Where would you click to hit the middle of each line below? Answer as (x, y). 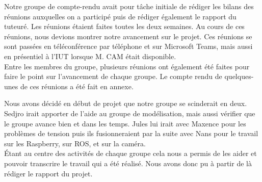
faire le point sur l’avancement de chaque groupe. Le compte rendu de (113, 76)
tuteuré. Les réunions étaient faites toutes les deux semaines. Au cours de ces (124, 26)
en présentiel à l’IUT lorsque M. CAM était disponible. (90, 56)
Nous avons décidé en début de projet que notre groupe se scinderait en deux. (126, 103)
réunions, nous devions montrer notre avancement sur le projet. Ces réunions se (128, 36)
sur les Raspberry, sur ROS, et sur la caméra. (75, 143)
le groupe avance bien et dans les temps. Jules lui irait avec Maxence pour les (125, 123)
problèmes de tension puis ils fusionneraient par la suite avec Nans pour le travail (131, 133)
